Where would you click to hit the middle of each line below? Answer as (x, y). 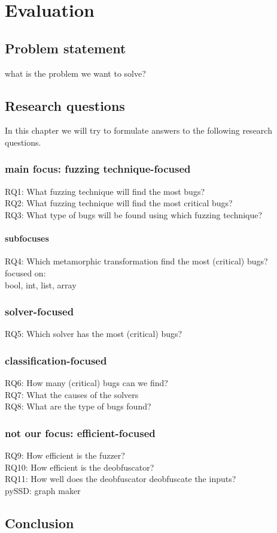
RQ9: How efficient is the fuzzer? (65, 455)
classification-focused (56, 360)
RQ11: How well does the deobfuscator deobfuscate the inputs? (121, 479)
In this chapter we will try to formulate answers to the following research (138, 130)
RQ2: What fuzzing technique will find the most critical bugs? (119, 203)
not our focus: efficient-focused (80, 433)
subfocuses (27, 238)
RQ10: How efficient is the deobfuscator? (80, 467)
